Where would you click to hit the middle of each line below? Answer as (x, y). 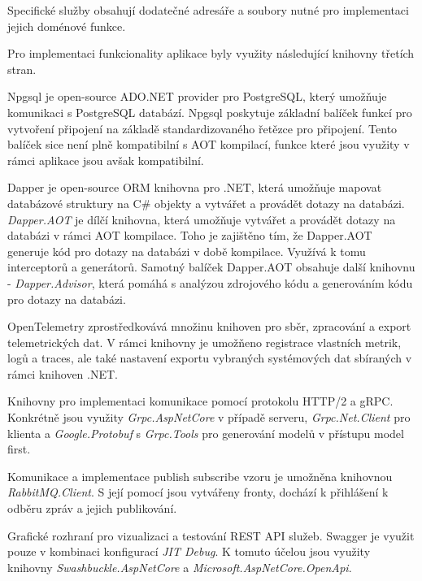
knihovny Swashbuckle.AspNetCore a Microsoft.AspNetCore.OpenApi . (180, 567)
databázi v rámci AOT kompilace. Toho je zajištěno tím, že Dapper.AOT (190, 235)
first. (19, 449)
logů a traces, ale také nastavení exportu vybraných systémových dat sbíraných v (210, 358)
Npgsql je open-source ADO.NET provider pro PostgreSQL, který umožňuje (197, 96)
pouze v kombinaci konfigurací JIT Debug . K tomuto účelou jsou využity (189, 551)
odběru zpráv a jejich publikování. (92, 508)
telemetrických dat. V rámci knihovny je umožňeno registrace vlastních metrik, (204, 342)
